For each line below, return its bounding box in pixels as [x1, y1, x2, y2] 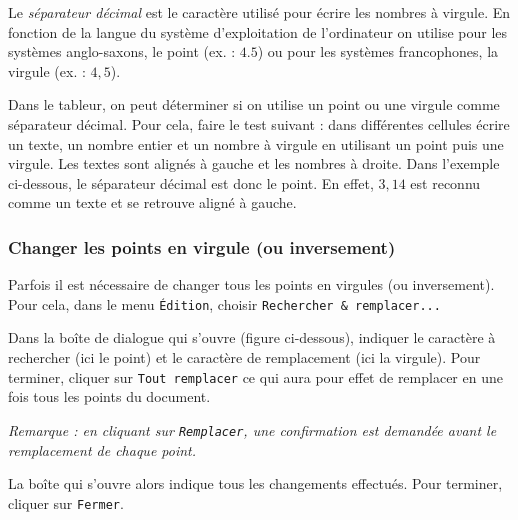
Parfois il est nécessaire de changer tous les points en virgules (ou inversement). [8, 274, 495, 295]
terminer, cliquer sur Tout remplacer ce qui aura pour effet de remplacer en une [8, 366, 503, 387]
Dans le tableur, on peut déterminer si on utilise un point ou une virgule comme [8, 94, 500, 115]
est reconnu [410, 172, 481, 193]
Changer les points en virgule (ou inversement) [8, 234, 396, 259]
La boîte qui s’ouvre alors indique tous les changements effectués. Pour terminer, [8, 473, 503, 494]
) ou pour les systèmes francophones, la [257, 41, 499, 62]
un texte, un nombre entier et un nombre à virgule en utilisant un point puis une [8, 133, 504, 154]
